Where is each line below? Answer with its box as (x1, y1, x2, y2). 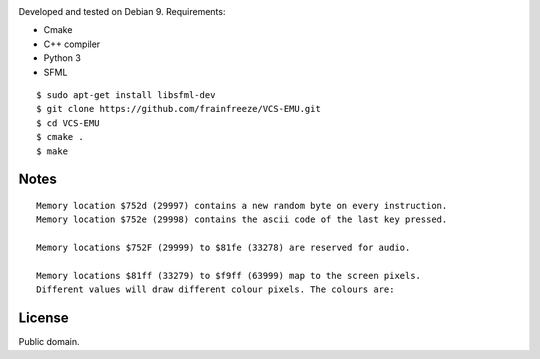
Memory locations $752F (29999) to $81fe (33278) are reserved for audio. (36, 242, 411, 254)
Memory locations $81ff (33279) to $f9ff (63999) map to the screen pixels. (36, 270, 422, 281)
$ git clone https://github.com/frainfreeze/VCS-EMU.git (36, 103, 322, 115)
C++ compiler (43, 38, 101, 50)
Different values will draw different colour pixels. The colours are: (36, 284, 395, 295)
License (18, 310, 69, 327)
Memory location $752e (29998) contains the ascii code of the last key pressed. (36, 214, 448, 225)
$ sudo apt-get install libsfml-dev (36, 89, 216, 100)
